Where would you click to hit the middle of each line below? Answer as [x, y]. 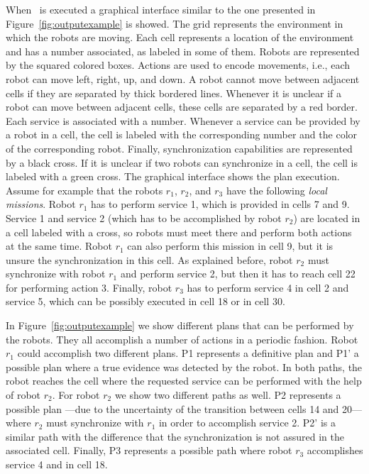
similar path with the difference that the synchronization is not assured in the [175, 436]
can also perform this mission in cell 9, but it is [230, 246]
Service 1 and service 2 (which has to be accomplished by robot [144, 217]
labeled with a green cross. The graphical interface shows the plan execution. [173, 176]
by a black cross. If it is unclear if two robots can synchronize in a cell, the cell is [182, 162]
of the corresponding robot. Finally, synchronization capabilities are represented [179, 148]
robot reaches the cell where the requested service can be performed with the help [184, 381]
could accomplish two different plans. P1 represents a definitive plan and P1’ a [188, 353]
